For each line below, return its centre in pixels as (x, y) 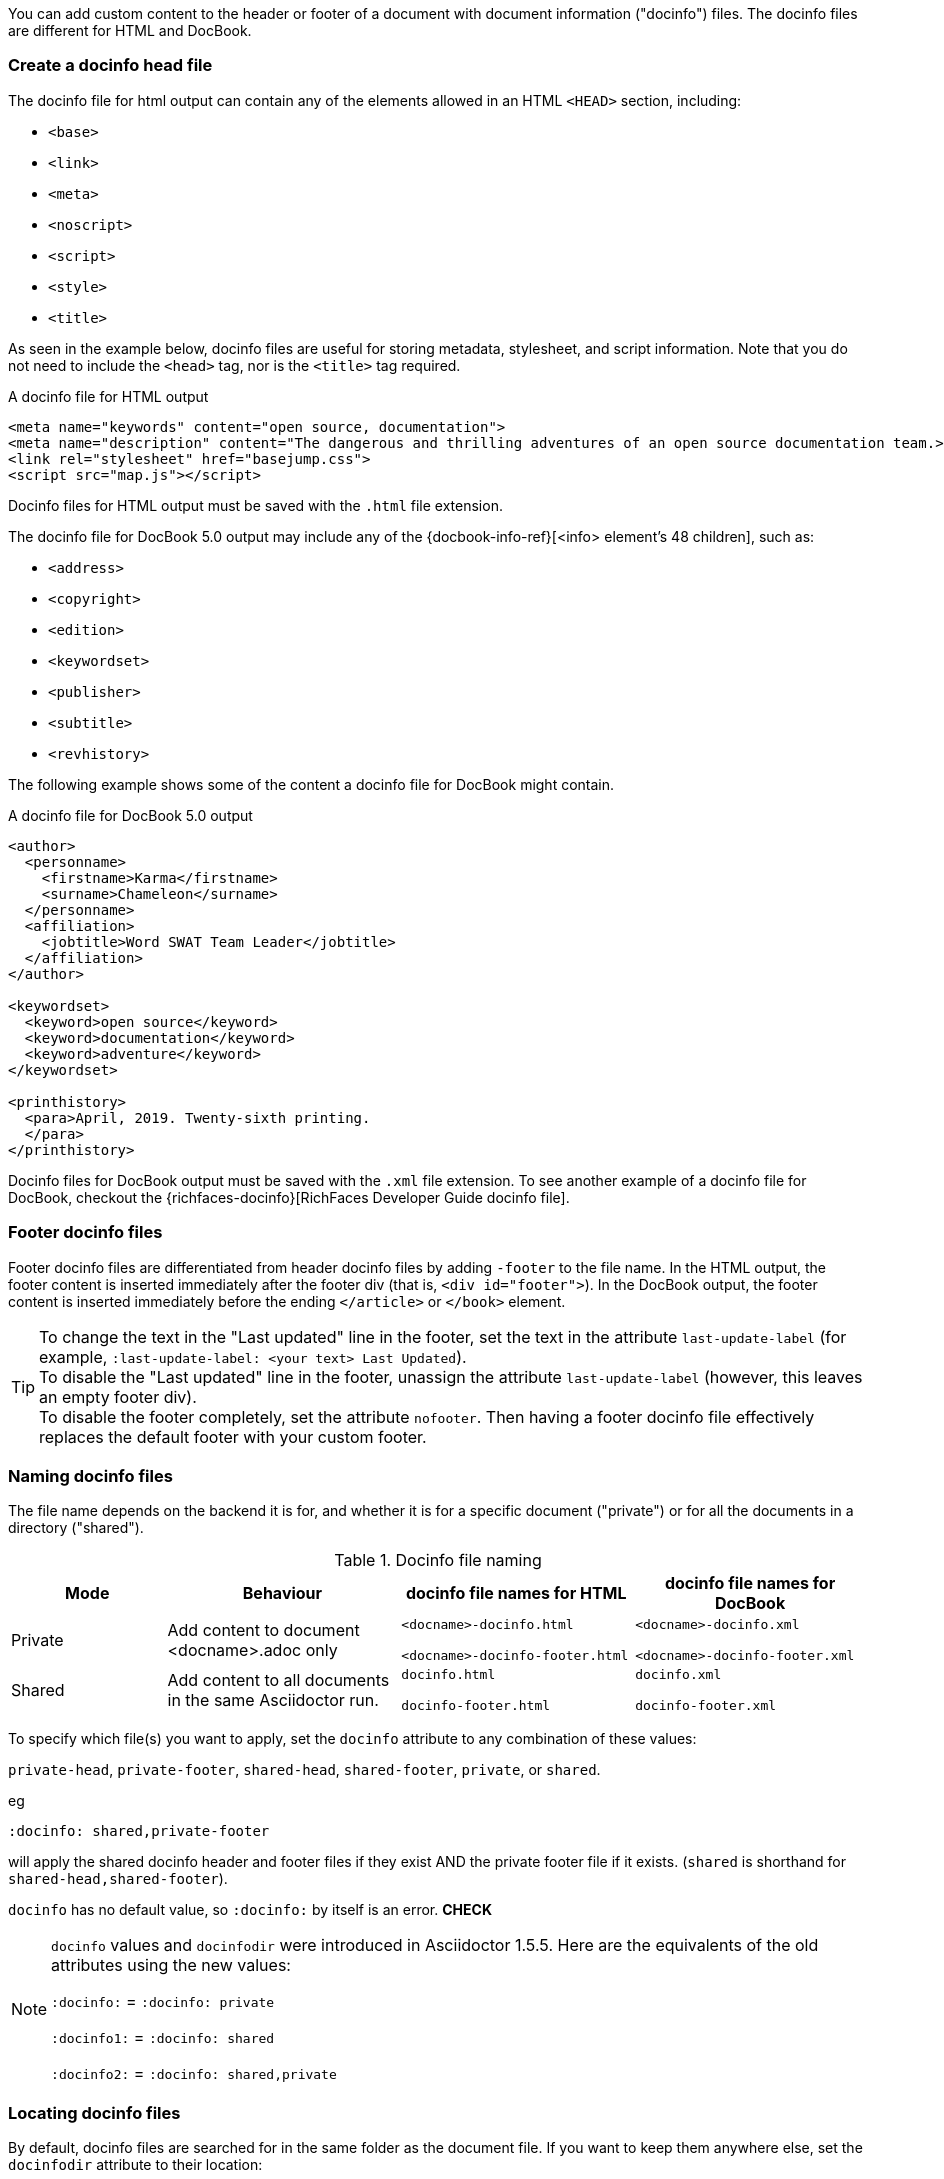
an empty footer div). (118, 1396)
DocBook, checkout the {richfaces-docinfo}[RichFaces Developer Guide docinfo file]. (289, 1197)
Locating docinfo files (94, 2112)
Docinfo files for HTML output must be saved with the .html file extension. (255, 505)
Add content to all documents (278, 1680)
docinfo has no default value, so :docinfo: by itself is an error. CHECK (250, 1910)
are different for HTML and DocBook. (130, 30)
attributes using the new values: (171, 1965)
